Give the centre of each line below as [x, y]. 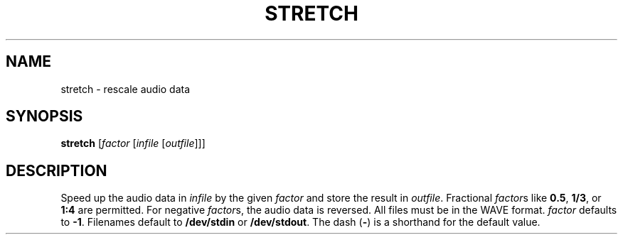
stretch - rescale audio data [126, 89]
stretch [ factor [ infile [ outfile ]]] [133, 143]
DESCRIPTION [57, 170]
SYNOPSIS [44, 116]
